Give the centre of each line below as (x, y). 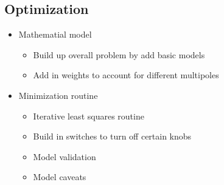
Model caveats (60, 177)
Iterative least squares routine (89, 116)
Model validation (65, 156)
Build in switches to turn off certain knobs (112, 136)
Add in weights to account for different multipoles (126, 75)
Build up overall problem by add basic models (119, 54)
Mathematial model (55, 34)
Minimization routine (58, 95)
